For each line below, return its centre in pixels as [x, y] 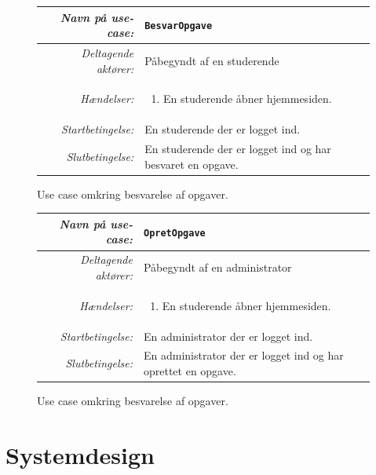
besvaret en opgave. [192, 164]
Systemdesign [80, 454]
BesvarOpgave [179, 26]
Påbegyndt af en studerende [212, 60]
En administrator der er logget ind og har [243, 355]
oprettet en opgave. [190, 371]
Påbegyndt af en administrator [217, 267]
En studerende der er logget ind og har [238, 149]
